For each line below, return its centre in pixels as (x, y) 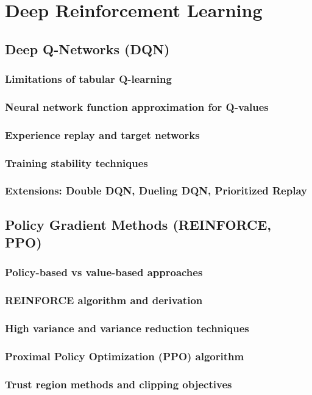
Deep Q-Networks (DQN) (87, 48)
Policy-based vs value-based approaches (104, 272)
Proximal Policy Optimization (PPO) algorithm (125, 356)
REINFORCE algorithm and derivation (104, 300)
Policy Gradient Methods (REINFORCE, (138, 224)
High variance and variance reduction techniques (127, 328)
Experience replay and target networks (102, 134)
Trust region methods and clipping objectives (119, 384)
